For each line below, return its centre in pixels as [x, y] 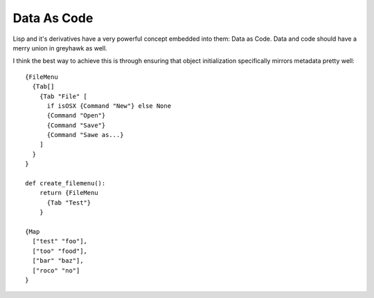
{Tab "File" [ [63, 96]
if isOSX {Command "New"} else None [109, 106]
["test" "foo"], [60, 241]
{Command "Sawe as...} [85, 135]
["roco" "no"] [56, 270]
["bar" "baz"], [58, 261]
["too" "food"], [60, 251]
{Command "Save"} [76, 125]
